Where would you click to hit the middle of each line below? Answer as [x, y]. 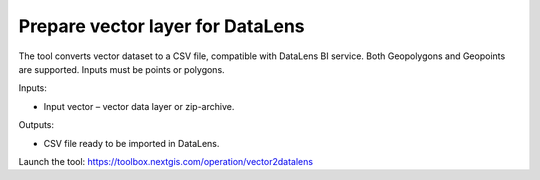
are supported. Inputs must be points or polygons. [121, 69]
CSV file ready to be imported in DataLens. [131, 143]
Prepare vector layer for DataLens [161, 26]
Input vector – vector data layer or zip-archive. [139, 106]
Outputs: [36, 125]
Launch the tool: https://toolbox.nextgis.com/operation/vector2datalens [166, 161]
